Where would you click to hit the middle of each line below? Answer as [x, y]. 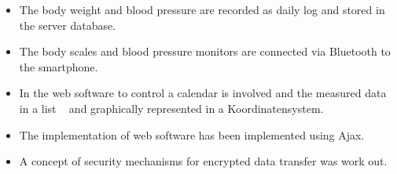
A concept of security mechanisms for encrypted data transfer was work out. [203, 161]
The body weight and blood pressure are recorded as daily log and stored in [202, 9]
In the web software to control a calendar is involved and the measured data [203, 93]
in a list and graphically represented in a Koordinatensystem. [171, 108]
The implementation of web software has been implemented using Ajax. [192, 134]
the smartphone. [59, 66]
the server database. [68, 25]
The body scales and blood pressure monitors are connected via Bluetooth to [205, 51]
